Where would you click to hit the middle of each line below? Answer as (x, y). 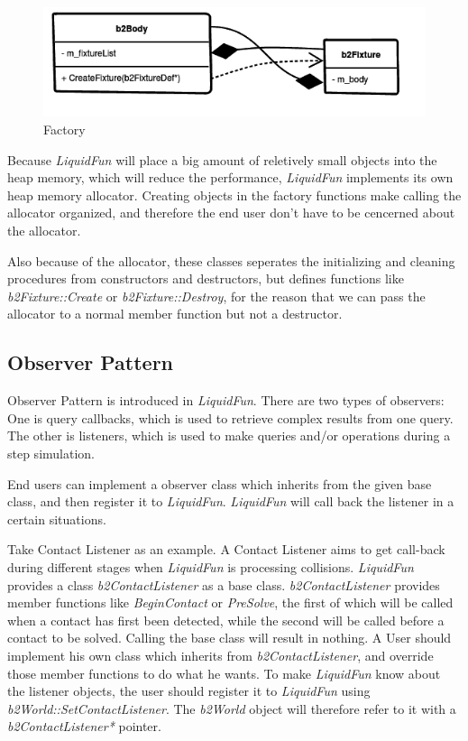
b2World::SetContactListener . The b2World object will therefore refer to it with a (232, 708)
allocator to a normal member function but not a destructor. (175, 314)
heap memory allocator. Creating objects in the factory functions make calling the (234, 195)
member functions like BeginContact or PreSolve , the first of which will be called (230, 602)
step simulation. (51, 453)
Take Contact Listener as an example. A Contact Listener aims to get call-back (226, 549)
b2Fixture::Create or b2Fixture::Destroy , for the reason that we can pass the (216, 296)
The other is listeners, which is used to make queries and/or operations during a (229, 435)
